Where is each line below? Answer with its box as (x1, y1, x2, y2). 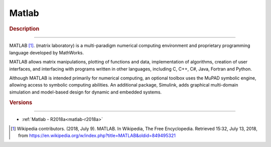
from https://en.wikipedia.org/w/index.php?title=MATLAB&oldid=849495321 (18, 132, 176, 138)
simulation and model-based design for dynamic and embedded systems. (9, 89, 162, 95)
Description (9, 25, 40, 32)
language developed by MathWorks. (9, 49, 84, 55)
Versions (9, 99, 33, 106)
